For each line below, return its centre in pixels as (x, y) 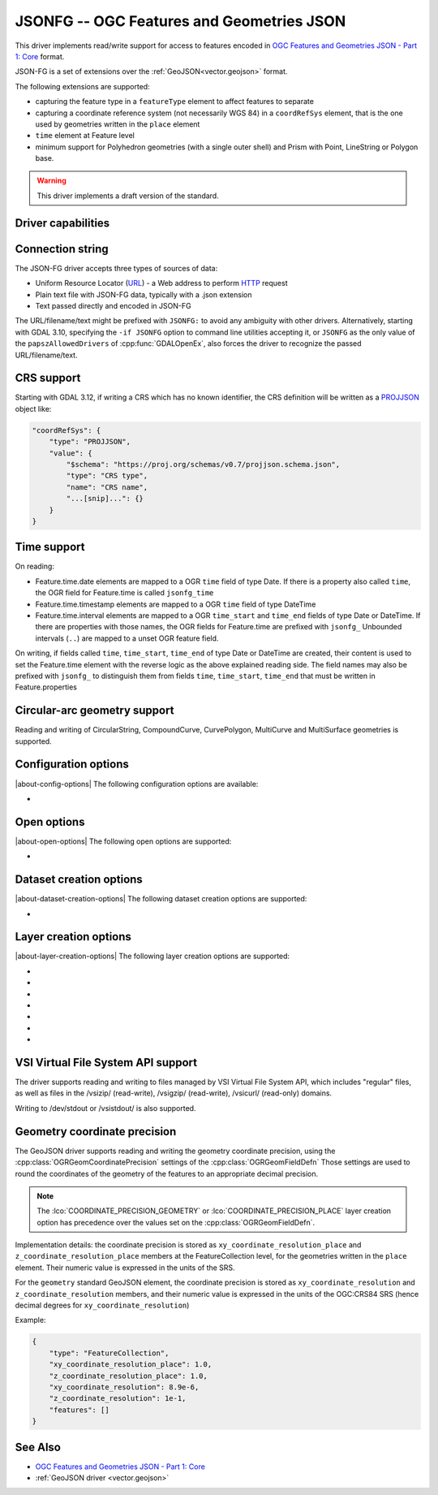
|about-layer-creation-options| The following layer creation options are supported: (152, 956)
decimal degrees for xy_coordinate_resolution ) (102, 1305)
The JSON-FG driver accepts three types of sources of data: (116, 268)
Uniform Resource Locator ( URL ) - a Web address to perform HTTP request (161, 283)
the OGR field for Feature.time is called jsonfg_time (125, 593)
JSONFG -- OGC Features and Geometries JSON (180, 21)
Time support (50, 547)
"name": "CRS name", (107, 487)
